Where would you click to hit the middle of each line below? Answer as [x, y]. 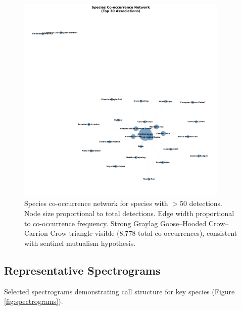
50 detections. [201, 203]
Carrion [36, 233]
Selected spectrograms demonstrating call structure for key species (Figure [119, 291]
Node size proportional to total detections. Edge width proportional [129, 213]
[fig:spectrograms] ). [34, 301]
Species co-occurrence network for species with [96, 203]
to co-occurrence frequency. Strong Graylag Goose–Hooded [115, 223]
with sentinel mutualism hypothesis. [80, 243]
